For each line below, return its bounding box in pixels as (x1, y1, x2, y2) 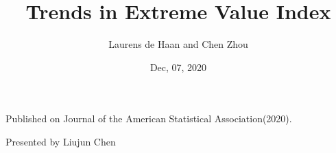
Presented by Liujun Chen (5, 134, 116, 148)
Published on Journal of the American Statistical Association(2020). (5, 111, 292, 126)
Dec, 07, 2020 (149, 59, 207, 74)
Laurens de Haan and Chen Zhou (108, 37, 248, 51)
